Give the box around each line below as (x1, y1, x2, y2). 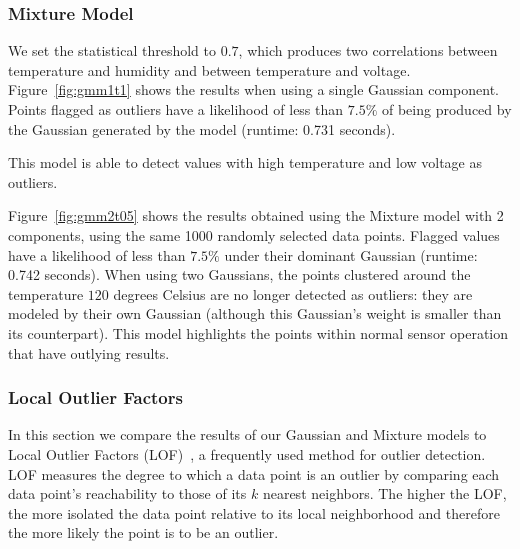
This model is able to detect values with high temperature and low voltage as (8, 152, 483, 173)
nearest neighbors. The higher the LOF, (262, 483, 507, 504)
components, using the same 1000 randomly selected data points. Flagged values (8, 224, 500, 245)
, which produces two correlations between (238, 40, 498, 61)
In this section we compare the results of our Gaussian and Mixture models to (8, 424, 487, 445)
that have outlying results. (8, 342, 170, 363)
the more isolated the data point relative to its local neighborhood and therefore (8, 502, 500, 523)
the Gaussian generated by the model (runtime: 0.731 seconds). (8, 118, 396, 139)
